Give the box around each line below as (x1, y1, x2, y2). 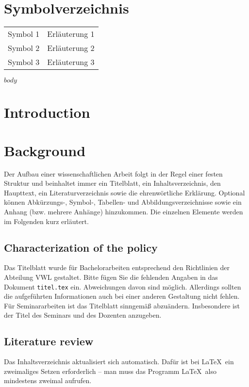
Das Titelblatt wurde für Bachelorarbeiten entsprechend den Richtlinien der (4, 262, 230, 273)
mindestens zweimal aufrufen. (4, 375, 92, 386)
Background (4, 140, 86, 160)
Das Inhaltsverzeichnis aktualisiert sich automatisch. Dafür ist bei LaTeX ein (4, 356, 234, 367)
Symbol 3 (8, 56, 40, 68)
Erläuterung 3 (47, 56, 95, 68)
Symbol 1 (8, 28, 40, 40)
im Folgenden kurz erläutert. (4, 216, 89, 226)
